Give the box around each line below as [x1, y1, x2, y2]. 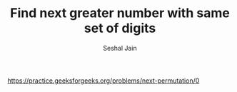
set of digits [84, 20, 156, 36]
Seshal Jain [103, 44, 137, 52]
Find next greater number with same [10, 5, 230, 21]
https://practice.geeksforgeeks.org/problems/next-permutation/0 [7, 76, 200, 85]
